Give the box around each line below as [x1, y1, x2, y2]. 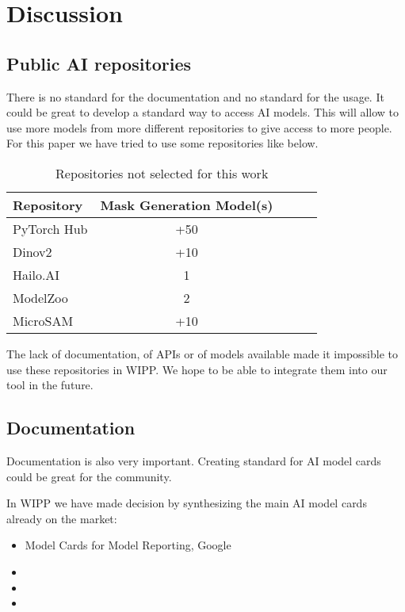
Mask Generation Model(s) [100, 195, 273, 214]
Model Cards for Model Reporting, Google [25, 537, 231, 553]
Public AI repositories [6, 51, 192, 75]
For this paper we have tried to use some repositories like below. [6, 135, 319, 151]
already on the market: [6, 510, 117, 526]
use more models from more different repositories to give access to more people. [6, 119, 392, 136]
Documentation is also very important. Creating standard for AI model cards [6, 452, 381, 469]
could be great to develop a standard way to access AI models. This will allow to [6, 104, 399, 120]
